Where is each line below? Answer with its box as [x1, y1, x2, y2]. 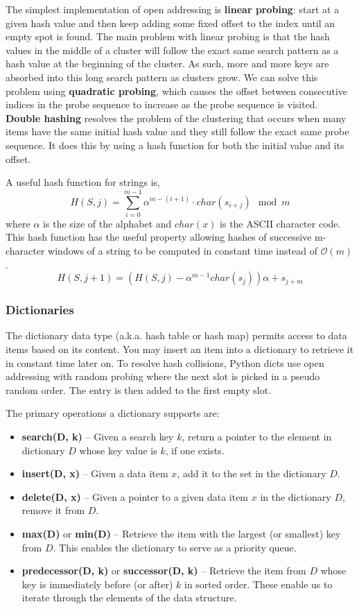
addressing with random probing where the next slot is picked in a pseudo [6, 369, 320, 384]
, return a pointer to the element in [182, 429, 332, 443]
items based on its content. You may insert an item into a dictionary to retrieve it [6, 342, 354, 357]
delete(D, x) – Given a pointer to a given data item [21, 489, 249, 504]
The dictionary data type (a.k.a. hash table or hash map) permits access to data [6, 328, 347, 343]
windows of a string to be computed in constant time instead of [48, 243, 317, 258]
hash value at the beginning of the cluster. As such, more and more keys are [6, 56, 329, 71]
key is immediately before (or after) [21, 576, 173, 591]
